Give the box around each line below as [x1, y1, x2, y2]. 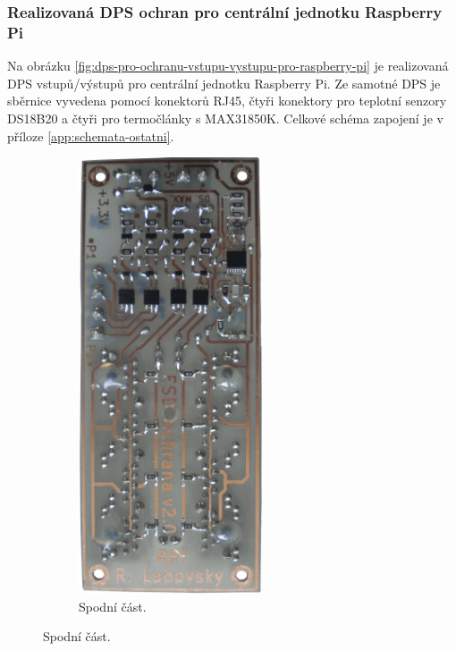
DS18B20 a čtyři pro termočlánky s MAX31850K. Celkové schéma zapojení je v [7, 108, 443, 127]
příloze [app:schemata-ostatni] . [7, 126, 174, 145]
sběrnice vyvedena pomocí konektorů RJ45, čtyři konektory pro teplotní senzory [7, 91, 447, 110]
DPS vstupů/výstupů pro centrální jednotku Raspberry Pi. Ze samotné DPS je [7, 73, 441, 92]
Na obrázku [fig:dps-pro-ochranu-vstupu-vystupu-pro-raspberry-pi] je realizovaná [7, 56, 449, 75]
